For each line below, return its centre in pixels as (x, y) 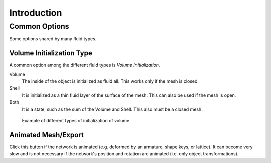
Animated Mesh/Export (46, 135)
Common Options (39, 26)
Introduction (36, 13)
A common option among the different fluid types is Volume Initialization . (85, 65)
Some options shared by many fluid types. (53, 39)
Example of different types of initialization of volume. (77, 121)
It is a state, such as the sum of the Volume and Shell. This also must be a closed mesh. (112, 109)
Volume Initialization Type (51, 53)
